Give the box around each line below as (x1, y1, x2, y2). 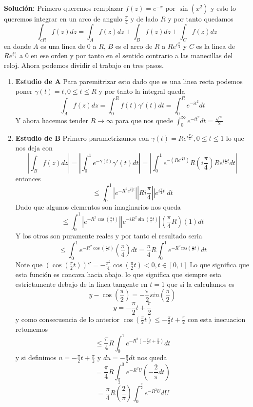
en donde (4, 41, 31, 51)
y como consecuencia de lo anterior (15, 314, 120, 324)
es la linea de (196, 41, 235, 51)
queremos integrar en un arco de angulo (4, 14, 122, 23)
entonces (15, 173, 41, 183)
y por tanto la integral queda (98, 86, 185, 96)
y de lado (130, 14, 158, 23)
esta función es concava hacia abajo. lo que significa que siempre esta (15, 269, 222, 279)
